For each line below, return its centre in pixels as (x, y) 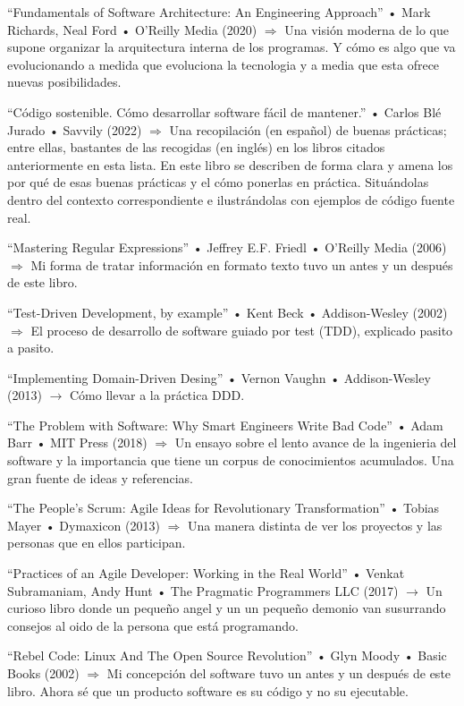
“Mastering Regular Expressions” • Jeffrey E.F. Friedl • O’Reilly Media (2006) (227, 247)
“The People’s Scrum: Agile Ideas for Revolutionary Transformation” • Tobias (224, 508)
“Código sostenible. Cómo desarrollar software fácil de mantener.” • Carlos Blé (224, 111)
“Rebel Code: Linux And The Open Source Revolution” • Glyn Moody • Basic (227, 655)
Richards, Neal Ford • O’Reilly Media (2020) (132, 29)
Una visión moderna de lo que (367, 29)
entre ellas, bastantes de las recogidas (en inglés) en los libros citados (196, 147)
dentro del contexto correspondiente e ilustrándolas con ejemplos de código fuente (231, 199)
